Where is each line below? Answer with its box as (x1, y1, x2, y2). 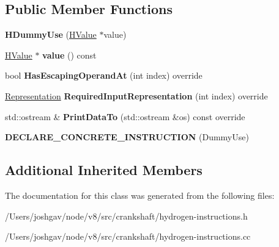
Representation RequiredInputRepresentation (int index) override (5, 89, 268, 102)
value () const (42, 48, 97, 61)
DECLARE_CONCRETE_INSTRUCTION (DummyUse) (5, 131, 249, 143)
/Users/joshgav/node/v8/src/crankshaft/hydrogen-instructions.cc (5, 230, 251, 243)
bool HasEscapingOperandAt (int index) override (5, 69, 203, 82)
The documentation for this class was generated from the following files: (5, 188, 275, 201)
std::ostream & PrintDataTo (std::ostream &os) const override (5, 110, 245, 123)
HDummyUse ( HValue (5, 28, 97, 41)
